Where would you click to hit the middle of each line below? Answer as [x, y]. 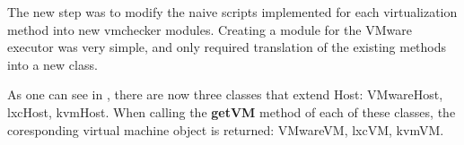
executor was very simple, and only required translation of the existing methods [227, 47]
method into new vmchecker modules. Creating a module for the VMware [210, 29]
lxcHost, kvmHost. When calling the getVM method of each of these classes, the [232, 111]
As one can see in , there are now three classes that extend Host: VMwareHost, [225, 94]
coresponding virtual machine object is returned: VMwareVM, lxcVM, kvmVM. [226, 129]
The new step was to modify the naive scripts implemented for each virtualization [232, 12]
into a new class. [53, 64]
